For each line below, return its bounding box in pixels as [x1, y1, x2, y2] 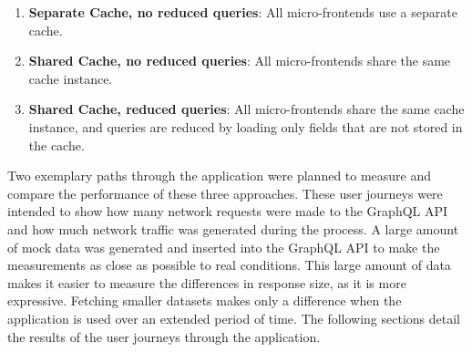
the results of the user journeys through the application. [7, 326, 321, 346]
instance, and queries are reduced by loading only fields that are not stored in [28, 117, 463, 136]
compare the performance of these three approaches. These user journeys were [7, 183, 443, 202]
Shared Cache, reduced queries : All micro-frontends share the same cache [28, 99, 465, 119]
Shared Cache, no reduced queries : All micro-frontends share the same [28, 51, 451, 70]
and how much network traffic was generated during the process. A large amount [7, 219, 459, 238]
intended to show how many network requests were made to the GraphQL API [7, 202, 448, 221]
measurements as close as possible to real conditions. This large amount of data [7, 255, 451, 274]
